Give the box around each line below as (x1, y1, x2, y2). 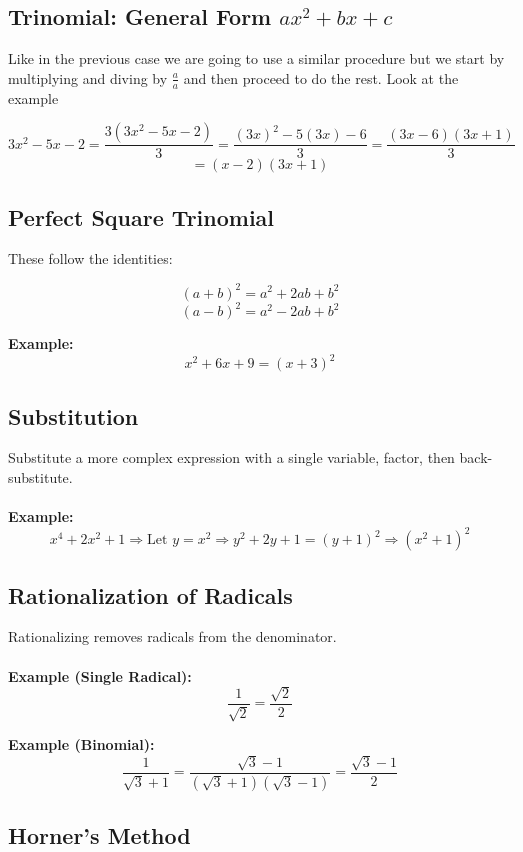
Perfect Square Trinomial (8, 201, 275, 232)
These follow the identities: (8, 248, 173, 269)
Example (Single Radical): (8, 665, 192, 686)
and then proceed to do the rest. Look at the (183, 67, 459, 88)
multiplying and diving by (8, 67, 168, 88)
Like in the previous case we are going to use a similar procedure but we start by (8, 48, 505, 69)
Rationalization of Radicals (8, 579, 293, 610)
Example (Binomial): (8, 734, 155, 755)
